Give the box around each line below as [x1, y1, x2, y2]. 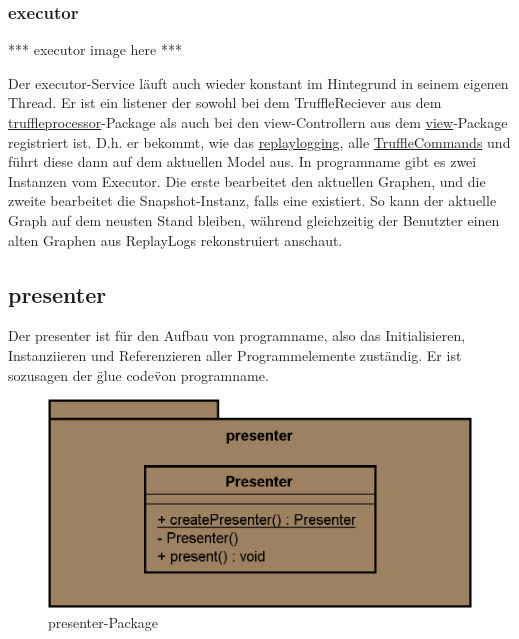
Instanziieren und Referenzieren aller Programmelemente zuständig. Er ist [8, 344, 462, 365]
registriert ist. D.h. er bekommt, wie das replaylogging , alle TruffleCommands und [8, 131, 511, 152]
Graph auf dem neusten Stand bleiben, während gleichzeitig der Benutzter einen [8, 209, 500, 230]
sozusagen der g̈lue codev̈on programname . [8, 364, 269, 385]
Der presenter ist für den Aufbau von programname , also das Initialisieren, [8, 325, 466, 346]
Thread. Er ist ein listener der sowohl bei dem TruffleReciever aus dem [8, 92, 442, 113]
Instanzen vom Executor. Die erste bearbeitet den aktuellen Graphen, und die [8, 170, 486, 191]
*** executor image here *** [8, 39, 182, 60]
